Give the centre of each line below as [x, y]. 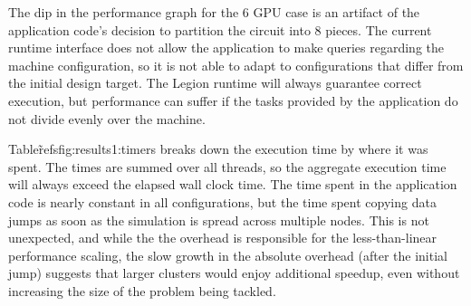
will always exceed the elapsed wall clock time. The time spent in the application [233, 184]
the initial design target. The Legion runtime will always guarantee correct [215, 83]
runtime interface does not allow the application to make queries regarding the [226, 48]
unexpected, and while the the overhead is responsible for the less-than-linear [223, 238]
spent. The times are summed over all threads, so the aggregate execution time [227, 166]
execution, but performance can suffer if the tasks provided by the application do [233, 100]
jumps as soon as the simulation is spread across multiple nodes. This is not [219, 220]
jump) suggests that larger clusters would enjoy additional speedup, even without [234, 273]
